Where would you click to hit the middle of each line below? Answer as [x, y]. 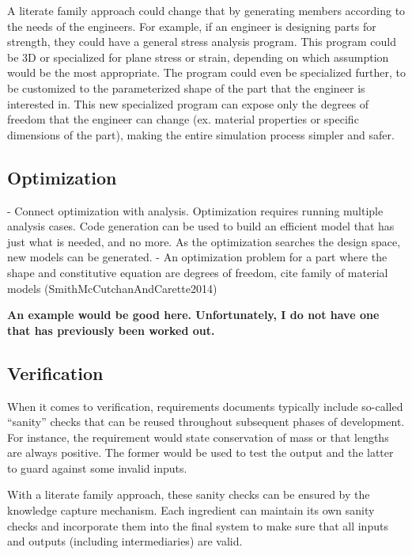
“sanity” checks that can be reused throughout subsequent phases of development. [206, 422]
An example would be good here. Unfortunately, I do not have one [193, 315]
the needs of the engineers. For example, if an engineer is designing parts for [192, 26]
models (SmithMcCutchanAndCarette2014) [112, 288]
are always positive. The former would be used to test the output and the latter [200, 452]
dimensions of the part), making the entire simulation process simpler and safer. [201, 134]
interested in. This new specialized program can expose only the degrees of [188, 103]
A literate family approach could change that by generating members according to [206, 10]
